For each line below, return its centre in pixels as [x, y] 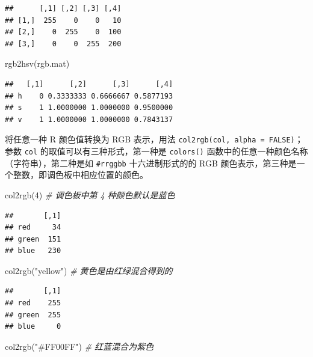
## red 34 [33, 227]
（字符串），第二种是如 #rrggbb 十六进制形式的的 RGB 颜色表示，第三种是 [151, 163]
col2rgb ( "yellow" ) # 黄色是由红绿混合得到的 [89, 270]
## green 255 [33, 315]
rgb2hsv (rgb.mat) [37, 63]
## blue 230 [33, 251]
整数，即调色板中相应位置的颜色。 [80, 175]
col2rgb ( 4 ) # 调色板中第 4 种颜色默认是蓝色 [90, 194]
